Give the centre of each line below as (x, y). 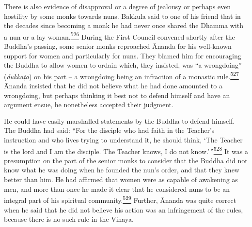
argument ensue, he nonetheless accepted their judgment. (89, 105)
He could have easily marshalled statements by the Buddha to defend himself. (119, 121)
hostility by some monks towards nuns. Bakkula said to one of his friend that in (122, 16)
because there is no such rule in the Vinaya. (69, 219)
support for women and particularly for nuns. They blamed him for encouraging (123, 55)
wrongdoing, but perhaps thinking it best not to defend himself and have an (117, 95)
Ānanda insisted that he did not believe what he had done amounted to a (113, 86)
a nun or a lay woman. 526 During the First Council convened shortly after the (119, 36)
